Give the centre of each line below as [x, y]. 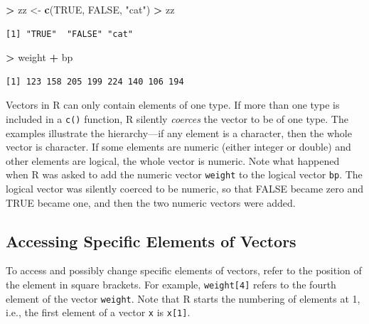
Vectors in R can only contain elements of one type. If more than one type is [173, 105]
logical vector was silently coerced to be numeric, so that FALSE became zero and [184, 189]
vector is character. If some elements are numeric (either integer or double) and [178, 147]
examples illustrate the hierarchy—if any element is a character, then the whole [179, 133]
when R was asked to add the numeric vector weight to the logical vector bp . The [184, 174]
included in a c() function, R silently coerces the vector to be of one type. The [177, 118]
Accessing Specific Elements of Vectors [151, 241]
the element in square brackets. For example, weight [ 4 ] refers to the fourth [171, 285]
